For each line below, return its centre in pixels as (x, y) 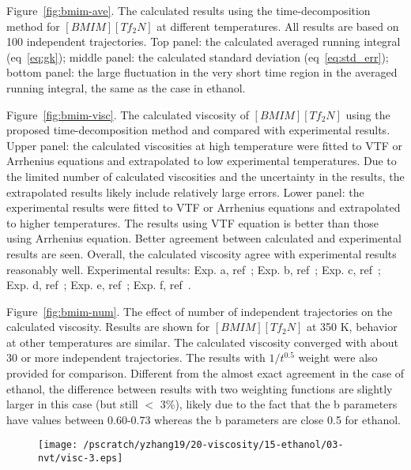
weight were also (338, 357)
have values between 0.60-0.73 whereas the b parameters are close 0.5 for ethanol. (204, 419)
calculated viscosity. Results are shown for (108, 327)
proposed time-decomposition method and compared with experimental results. (198, 130)
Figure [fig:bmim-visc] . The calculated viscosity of (128, 114)
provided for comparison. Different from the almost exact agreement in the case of (205, 373)
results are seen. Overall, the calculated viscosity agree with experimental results (202, 253)
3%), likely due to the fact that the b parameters (279, 404)
